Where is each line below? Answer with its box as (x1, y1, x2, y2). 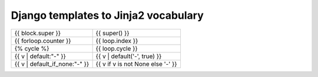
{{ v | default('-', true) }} (95, 52, 162, 60)
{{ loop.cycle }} (95, 44, 138, 52)
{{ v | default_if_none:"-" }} (14, 59, 90, 68)
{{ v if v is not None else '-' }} (95, 59, 177, 68)
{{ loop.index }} (95, 36, 138, 45)
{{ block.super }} (14, 29, 61, 37)
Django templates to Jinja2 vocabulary (11, 9, 204, 22)
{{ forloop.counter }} (14, 36, 71, 45)
